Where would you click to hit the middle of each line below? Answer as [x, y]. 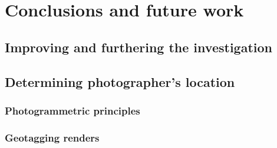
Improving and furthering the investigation [138, 47]
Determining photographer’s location [120, 81]
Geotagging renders [52, 137]
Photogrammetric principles [72, 110]
